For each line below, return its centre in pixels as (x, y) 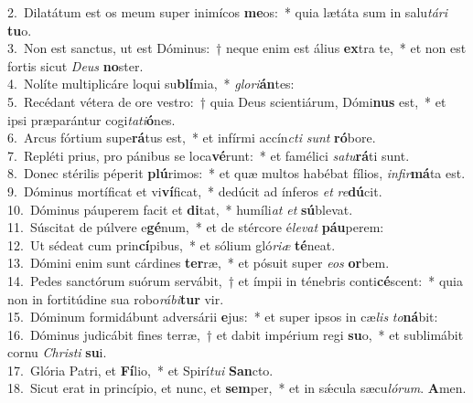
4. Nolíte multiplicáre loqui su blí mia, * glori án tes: (151, 84)
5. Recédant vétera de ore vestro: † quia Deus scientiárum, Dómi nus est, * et (227, 101)
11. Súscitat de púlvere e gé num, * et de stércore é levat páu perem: (196, 227)
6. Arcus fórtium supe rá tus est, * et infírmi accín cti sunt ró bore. (192, 138)
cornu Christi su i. (57, 352)
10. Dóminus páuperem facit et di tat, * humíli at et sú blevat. (180, 209)
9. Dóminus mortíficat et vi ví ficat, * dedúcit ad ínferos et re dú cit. (195, 191)
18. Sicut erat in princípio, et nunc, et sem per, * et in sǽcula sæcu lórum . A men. (237, 388)
